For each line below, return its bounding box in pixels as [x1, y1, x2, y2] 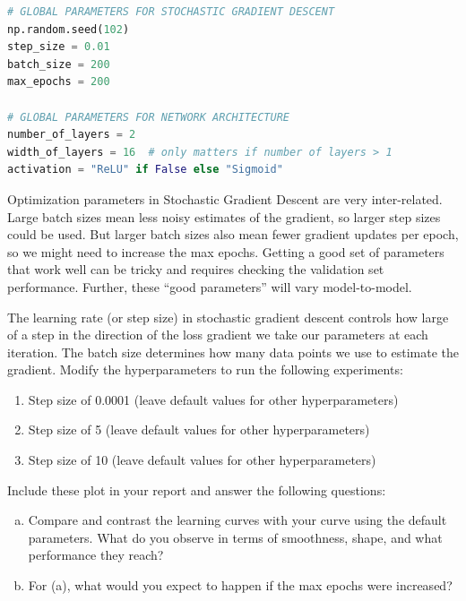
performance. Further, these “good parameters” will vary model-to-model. [7, 277, 412, 296]
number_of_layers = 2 [7, 128, 136, 142]
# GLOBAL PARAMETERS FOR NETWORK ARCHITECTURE [7, 110, 289, 124]
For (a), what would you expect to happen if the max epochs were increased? [28, 576, 453, 595]
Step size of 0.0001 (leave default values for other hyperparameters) [28, 390, 399, 408]
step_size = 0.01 [7, 40, 110, 54]
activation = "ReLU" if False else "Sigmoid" [7, 163, 283, 176]
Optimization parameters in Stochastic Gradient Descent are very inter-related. [7, 189, 443, 208]
